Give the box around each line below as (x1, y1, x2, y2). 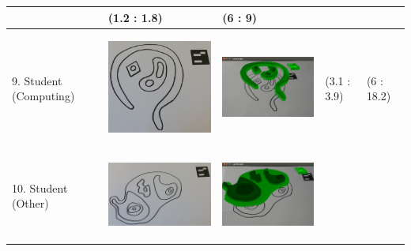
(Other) (12, 195, 49, 212)
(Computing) (12, 88, 75, 104)
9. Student (12, 72, 62, 88)
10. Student (12, 179, 68, 196)
